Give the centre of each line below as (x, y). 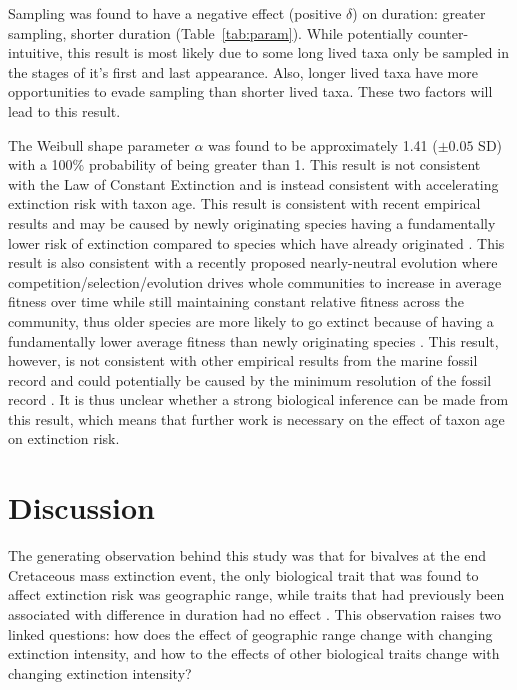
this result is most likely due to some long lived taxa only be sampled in (288, 52)
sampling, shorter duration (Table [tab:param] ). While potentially (211, 32)
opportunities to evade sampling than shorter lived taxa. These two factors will (250, 91)
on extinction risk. (64, 438)
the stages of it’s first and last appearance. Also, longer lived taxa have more (243, 71)
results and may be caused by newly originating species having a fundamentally (252, 222)
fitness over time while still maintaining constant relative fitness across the (236, 301)
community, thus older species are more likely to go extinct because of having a (251, 320)
